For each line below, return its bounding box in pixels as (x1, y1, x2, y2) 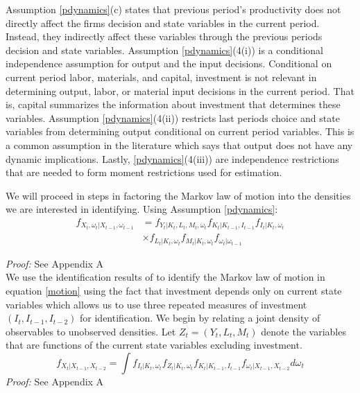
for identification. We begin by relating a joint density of (80, 311, 320, 325)
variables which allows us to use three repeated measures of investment (6, 297, 307, 311)
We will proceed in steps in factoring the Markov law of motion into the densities (6, 188, 351, 202)
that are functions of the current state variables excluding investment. (6, 338, 302, 352)
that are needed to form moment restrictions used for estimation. (6, 165, 282, 180)
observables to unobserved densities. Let (6, 324, 176, 338)
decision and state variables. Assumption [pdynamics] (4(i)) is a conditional (6, 42, 323, 57)
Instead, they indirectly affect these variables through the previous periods (6, 29, 323, 44)
